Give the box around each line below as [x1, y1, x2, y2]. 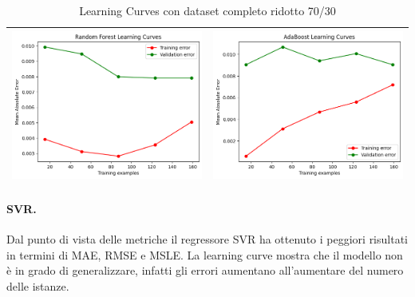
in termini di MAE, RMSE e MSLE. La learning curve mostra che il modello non [6, 246, 403, 263]
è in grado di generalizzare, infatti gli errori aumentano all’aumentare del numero [6, 262, 404, 279]
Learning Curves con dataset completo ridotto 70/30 [79, 2, 336, 18]
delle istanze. [6, 277, 69, 294]
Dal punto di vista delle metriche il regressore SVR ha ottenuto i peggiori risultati [6, 230, 408, 247]
